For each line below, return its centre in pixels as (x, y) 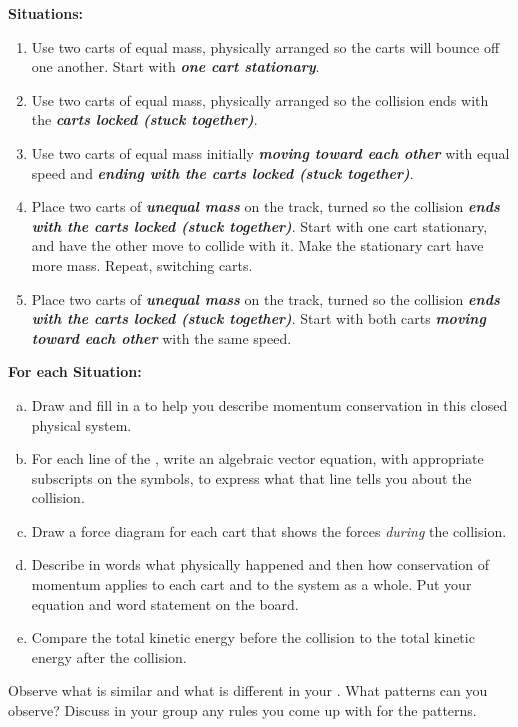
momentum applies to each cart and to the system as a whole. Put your (251, 584)
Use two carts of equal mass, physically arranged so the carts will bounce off (265, 46)
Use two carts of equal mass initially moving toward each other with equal (270, 152)
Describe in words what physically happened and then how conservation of (260, 564)
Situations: (45, 13)
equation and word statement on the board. (165, 603)
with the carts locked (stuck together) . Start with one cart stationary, (259, 225)
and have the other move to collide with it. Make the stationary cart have (257, 245)
